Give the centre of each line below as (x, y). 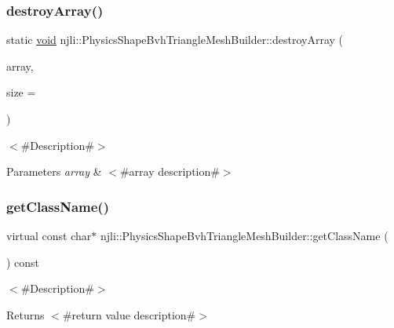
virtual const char (49, 235)
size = (21, 92)
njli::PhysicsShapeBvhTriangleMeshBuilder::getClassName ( (244, 235)
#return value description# (129, 314)
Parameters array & (54, 171)
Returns (26, 314)
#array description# (170, 171)
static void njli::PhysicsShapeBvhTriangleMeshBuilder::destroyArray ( (175, 40)
